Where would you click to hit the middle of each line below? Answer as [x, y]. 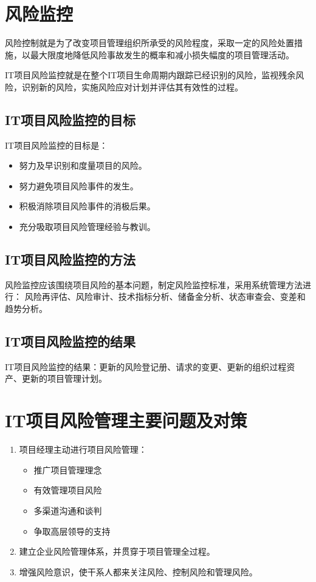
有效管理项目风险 [68, 490]
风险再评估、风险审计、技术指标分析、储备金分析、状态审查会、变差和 [165, 296]
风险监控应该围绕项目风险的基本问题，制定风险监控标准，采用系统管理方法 [154, 284]
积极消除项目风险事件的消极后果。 [87, 206]
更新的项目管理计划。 [64, 378]
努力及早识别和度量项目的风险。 [83, 165]
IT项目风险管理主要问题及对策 [126, 420]
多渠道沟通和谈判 [68, 510]
